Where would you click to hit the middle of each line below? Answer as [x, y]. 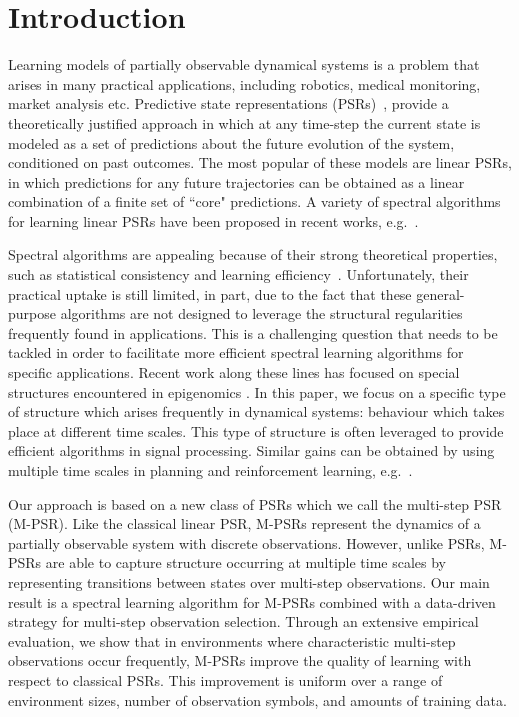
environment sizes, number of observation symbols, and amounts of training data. [257, 699]
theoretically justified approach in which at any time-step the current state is [244, 122]
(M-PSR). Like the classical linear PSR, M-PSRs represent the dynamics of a [244, 523]
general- [440, 293]
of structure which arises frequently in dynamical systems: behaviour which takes [256, 411]
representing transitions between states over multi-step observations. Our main [249, 581]
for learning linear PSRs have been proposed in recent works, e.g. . [213, 220]
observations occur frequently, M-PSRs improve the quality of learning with [240, 660]
